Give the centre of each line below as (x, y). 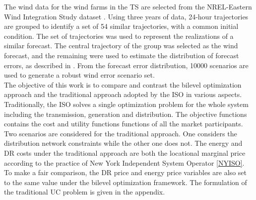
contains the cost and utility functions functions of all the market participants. (124, 124)
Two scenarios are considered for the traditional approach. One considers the (121, 133)
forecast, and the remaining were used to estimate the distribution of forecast (122, 55)
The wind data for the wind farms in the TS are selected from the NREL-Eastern (128, 6)
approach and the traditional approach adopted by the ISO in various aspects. (123, 94)
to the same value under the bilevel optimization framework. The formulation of (126, 182)
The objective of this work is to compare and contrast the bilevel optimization (123, 84)
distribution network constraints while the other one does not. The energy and (123, 143)
